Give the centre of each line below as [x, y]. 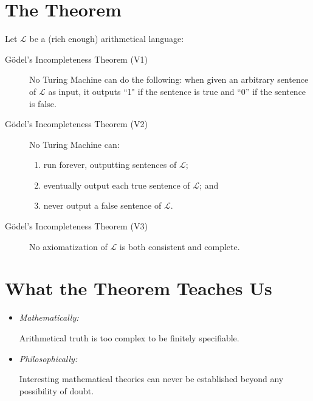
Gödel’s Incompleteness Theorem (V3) [76, 226]
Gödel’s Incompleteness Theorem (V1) [76, 59]
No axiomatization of [68, 246]
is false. [43, 103]
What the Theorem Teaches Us [139, 288]
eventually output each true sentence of [117, 185]
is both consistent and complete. [180, 246]
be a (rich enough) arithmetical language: [107, 39]
